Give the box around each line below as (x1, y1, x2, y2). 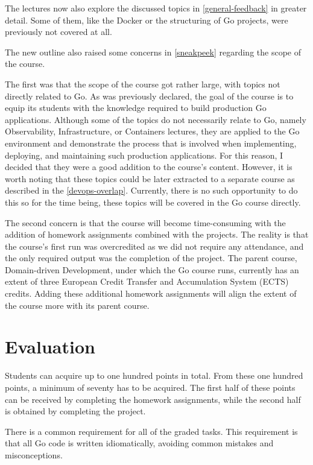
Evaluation (5, 334, 95, 359)
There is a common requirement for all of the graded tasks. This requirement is (5, 425, 298, 437)
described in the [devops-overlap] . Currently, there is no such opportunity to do (5, 184, 298, 197)
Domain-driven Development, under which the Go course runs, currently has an (5, 263, 299, 276)
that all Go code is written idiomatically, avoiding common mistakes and (5, 437, 274, 449)
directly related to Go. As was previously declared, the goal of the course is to (5, 89, 294, 102)
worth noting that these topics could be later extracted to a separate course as (5, 172, 295, 185)
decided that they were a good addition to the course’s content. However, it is (5, 160, 292, 173)
